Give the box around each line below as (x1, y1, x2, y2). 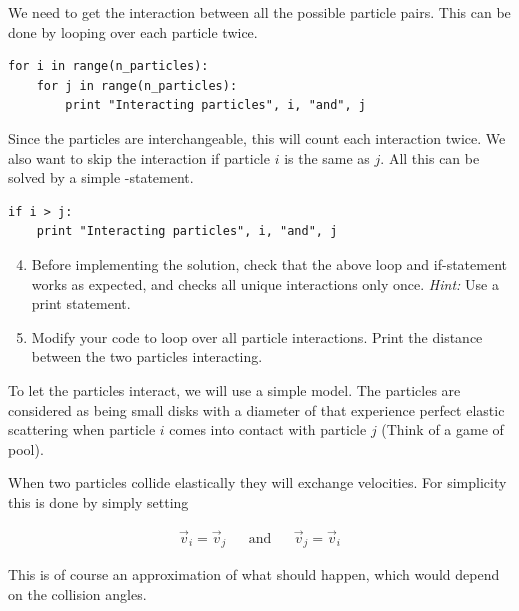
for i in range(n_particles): (8, 59, 209, 74)
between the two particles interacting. (31, 346, 263, 367)
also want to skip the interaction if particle (8, 147, 270, 168)
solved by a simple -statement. (8, 167, 194, 188)
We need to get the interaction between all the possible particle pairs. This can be (8, 2, 511, 22)
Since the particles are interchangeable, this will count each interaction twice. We (8, 127, 506, 148)
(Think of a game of (381, 419, 504, 440)
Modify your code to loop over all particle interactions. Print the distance (31, 326, 483, 347)
